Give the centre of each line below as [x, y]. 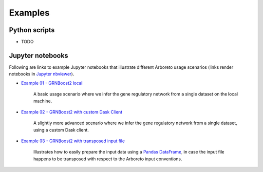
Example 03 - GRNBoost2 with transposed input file [73, 141]
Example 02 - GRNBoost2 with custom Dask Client [72, 112]
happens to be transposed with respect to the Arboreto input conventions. [108, 159]
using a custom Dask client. [61, 130]
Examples [29, 13]
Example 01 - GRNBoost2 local [52, 83]
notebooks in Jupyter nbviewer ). [42, 74]
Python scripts [32, 30]
